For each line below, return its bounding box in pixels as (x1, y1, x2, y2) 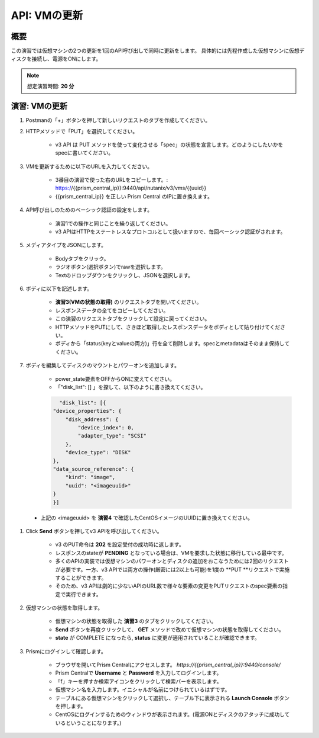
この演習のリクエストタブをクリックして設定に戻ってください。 (55, 315, 210, 322)
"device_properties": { (53, 407, 122, 415)
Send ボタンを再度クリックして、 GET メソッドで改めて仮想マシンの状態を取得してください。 (55, 625, 285, 633)
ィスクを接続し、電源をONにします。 (11, 55, 102, 62)
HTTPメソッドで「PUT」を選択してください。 (25, 127, 138, 134)
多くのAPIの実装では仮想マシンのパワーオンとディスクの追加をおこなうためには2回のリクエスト (55, 557, 289, 565)
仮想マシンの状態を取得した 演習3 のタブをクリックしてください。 (55, 618, 217, 625)
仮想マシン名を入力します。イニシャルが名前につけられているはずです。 (55, 686, 230, 693)
